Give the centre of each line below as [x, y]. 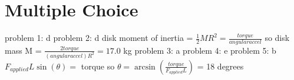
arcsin [145, 67]
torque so [98, 66]
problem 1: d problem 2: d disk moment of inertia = [99, 38]
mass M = [23, 50]
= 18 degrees [220, 66]
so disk [277, 38]
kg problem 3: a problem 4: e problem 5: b [200, 50]
